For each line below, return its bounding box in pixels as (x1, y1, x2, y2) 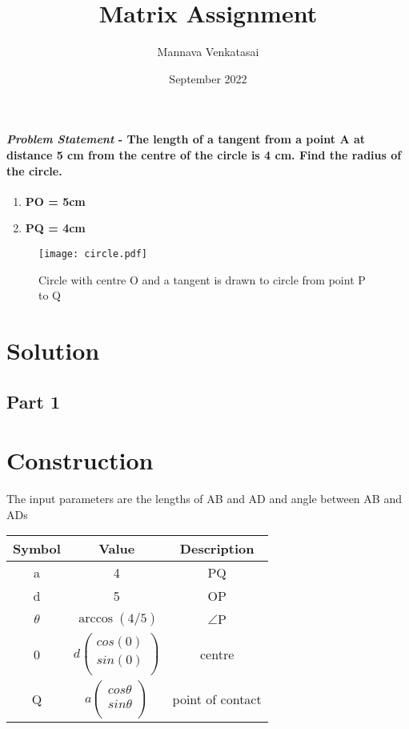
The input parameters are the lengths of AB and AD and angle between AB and (6, 490, 402, 507)
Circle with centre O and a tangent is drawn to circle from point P (38, 271, 366, 288)
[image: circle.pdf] (38, 248, 148, 260)
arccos (78, 611, 114, 625)
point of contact (172, 690, 262, 709)
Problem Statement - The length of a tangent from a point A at (6, 131, 365, 147)
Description (179, 539, 255, 558)
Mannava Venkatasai (157, 43, 259, 60)
